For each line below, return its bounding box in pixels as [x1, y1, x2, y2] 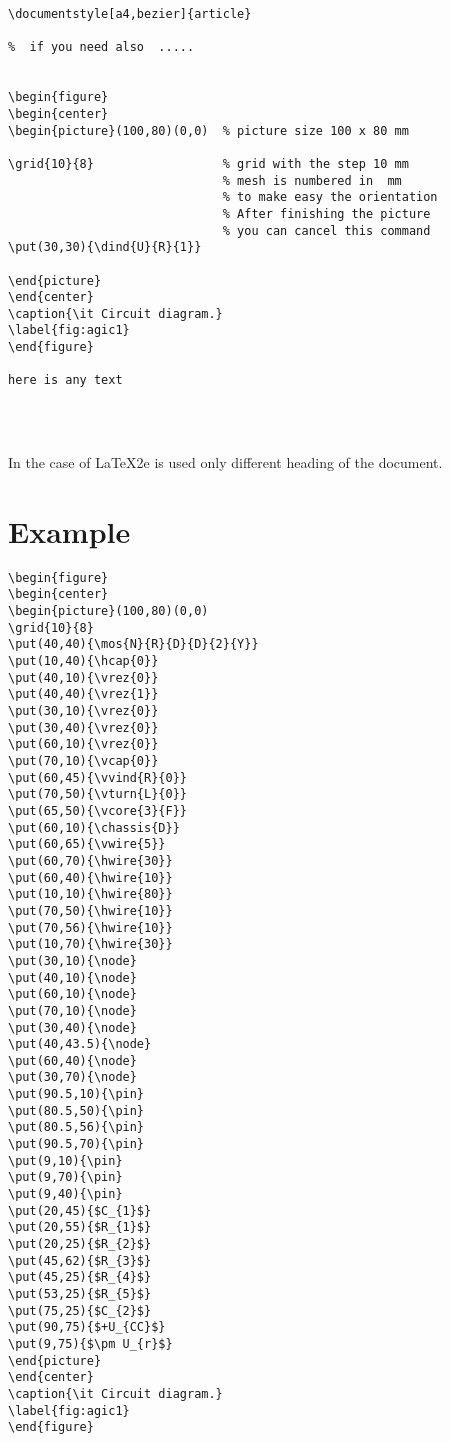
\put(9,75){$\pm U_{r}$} [8, 1336, 173, 1351]
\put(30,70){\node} [8, 1070, 137, 1085]
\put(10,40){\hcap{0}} [8, 654, 159, 669]
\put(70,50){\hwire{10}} [8, 903, 173, 918]
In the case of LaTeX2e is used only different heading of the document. [8, 452, 443, 473]
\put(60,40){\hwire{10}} [8, 870, 173, 885]
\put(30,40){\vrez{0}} [8, 720, 159, 735]
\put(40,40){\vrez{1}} [8, 687, 159, 702]
